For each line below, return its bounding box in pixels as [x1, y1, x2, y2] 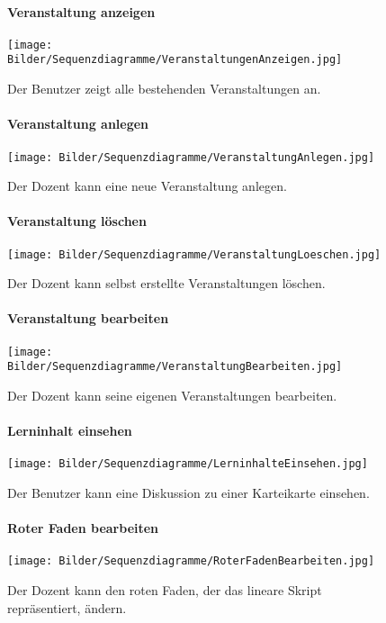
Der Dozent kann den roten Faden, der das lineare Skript [7, 581, 322, 599]
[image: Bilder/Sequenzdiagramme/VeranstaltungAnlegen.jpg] [7, 150, 375, 164]
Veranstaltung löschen [7, 212, 147, 230]
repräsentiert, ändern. [7, 598, 127, 617]
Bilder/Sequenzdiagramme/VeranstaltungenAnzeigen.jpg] [7, 53, 343, 67]
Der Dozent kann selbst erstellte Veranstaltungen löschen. [7, 274, 326, 293]
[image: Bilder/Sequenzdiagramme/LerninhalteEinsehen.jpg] [7, 457, 368, 471]
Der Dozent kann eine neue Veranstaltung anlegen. [7, 176, 287, 195]
